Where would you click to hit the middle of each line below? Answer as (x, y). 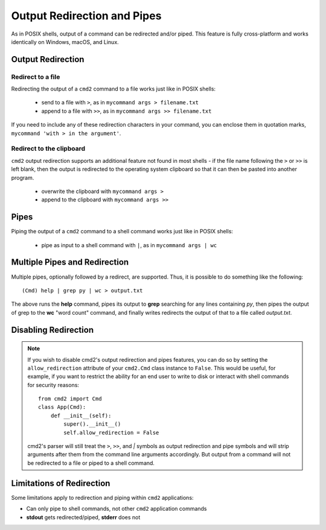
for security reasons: (53, 385)
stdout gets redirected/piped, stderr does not (83, 517)
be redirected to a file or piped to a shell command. (91, 463)
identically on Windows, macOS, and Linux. (65, 42)
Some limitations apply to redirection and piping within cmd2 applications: (102, 497)
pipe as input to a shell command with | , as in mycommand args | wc (129, 245)
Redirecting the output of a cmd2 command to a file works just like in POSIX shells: (113, 89)
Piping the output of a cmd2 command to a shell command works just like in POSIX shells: (122, 232)
